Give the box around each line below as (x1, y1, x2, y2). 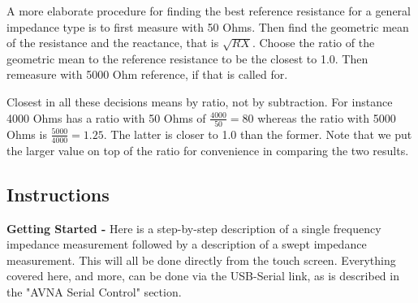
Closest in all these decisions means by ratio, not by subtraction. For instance (6, 93, 393, 110)
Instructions (6, 181, 110, 206)
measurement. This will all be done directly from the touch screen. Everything (6, 251, 396, 268)
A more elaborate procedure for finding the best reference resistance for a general (6, 2, 411, 19)
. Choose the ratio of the (252, 34, 375, 51)
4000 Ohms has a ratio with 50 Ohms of (6, 109, 206, 126)
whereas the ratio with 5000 (257, 109, 396, 126)
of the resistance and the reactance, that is (6, 34, 219, 51)
